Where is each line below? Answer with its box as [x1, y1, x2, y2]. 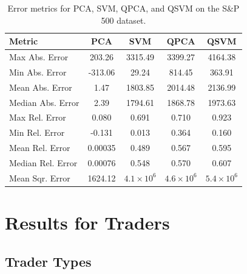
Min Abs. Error [9, 65, 67, 78]
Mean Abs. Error [9, 80, 72, 93]
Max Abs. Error [9, 51, 69, 63]
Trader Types [5, 251, 92, 270]
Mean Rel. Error [9, 141, 70, 154]
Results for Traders [5, 210, 170, 235]
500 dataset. [101, 13, 146, 26]
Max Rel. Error [9, 111, 66, 124]
